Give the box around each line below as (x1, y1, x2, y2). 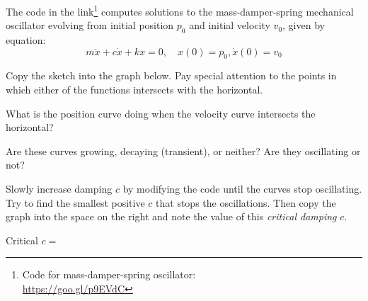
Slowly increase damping (6, 181, 113, 195)
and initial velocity (189, 18, 270, 33)
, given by (282, 18, 325, 33)
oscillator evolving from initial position (6, 18, 174, 33)
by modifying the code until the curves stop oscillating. (122, 181, 362, 195)
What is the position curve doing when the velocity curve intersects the (6, 106, 316, 120)
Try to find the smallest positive (6, 195, 145, 210)
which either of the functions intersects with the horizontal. (6, 82, 263, 97)
